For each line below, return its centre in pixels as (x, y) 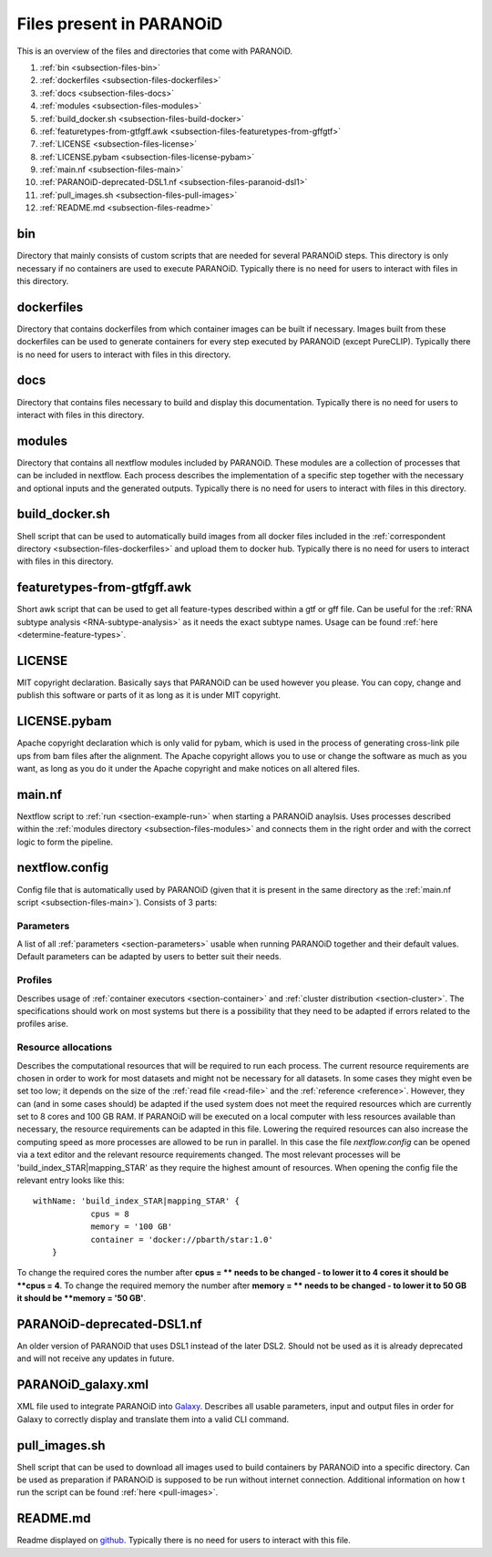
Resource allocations (65, 1048)
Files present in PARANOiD (120, 24)
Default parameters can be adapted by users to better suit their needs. (149, 957)
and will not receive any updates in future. (96, 1358)
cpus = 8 (110, 1214)
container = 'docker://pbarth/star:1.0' (182, 1239)
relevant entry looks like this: (71, 1181)
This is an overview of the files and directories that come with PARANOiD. (155, 51)
